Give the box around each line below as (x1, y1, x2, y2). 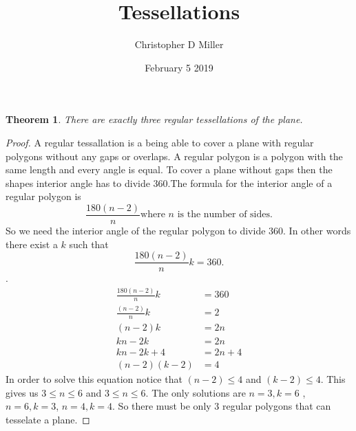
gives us (6, 385, 39, 399)
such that (69, 236, 109, 251)
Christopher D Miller (134, 37, 224, 52)
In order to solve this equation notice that (6, 372, 182, 386)
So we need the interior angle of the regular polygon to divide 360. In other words (6, 223, 351, 237)
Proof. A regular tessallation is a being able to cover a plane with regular (6, 135, 314, 149)
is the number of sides (177, 210, 270, 220)
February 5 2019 (145, 60, 213, 74)
